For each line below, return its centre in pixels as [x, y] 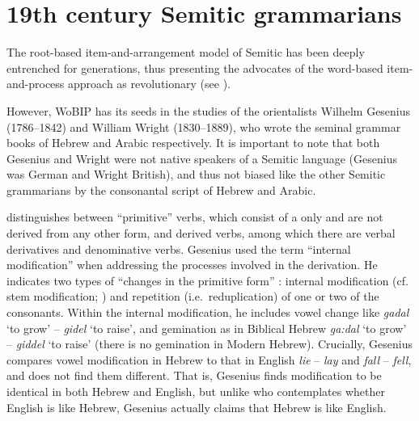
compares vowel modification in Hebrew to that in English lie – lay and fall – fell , [209, 359]
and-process [36, 84]
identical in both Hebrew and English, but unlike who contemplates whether [196, 391]
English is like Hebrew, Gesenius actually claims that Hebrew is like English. [197, 407]
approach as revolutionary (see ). [149, 84]
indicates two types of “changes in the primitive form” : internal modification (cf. [207, 280]
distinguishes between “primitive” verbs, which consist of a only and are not [195, 217]
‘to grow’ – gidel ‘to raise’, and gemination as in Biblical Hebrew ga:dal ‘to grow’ [207, 328]
